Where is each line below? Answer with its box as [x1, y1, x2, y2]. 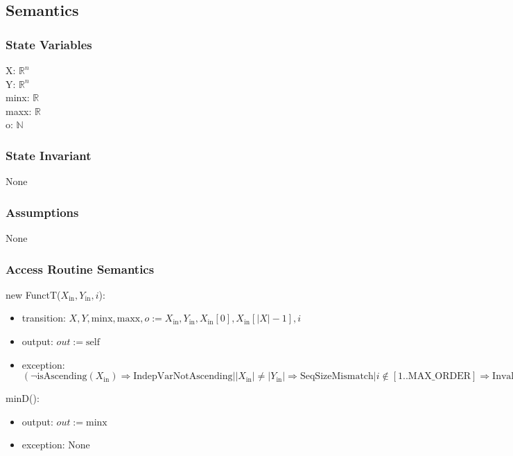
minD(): [6, 391, 40, 405]
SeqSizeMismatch [299, 371, 374, 382]
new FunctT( [6, 287, 61, 301]
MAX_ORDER [408, 371, 471, 382]
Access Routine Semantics [6, 260, 155, 277]
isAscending [37, 371, 87, 382]
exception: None [21, 437, 90, 452]
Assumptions [6, 203, 79, 220]
